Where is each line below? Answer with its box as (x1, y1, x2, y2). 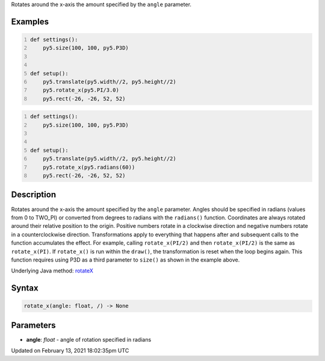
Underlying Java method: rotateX (11, 267, 93, 274)
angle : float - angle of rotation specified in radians (26, 336, 152, 343)
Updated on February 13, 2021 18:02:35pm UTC (11, 347, 129, 354)
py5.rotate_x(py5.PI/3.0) (43, 87, 120, 93)
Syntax (11, 283, 39, 294)
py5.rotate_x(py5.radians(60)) (43, 163, 135, 171)
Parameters (11, 320, 56, 330)
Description (11, 190, 57, 200)
